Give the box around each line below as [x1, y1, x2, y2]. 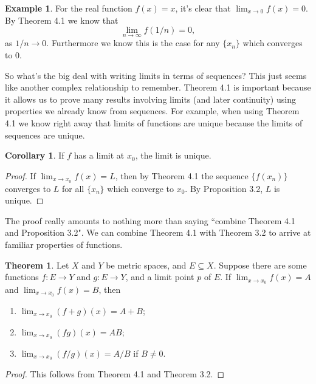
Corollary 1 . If [5, 149, 64, 162]
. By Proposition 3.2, [185, 182, 263, 194]
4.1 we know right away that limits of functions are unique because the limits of [5, 116, 303, 129]
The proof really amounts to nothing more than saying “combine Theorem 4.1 [5, 214, 295, 227]
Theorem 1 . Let [5, 258, 69, 271]
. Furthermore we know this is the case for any [46, 36, 220, 49]
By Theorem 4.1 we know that [5, 13, 118, 26]
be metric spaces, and [106, 258, 187, 271]
